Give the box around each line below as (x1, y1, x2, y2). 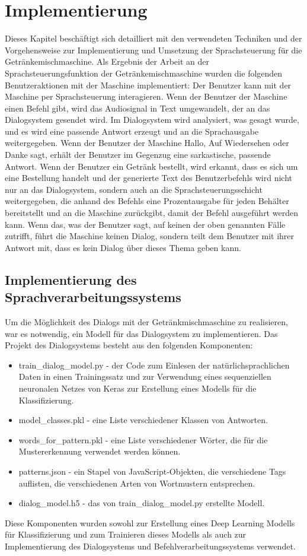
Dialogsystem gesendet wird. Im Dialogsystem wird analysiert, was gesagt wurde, (5, 113, 299, 126)
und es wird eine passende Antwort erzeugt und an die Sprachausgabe (5, 125, 259, 137)
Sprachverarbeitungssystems (5, 288, 181, 306)
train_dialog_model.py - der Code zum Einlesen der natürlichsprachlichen (18, 358, 290, 371)
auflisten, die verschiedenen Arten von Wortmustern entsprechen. (18, 476, 255, 489)
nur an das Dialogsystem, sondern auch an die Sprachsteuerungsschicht (5, 183, 263, 195)
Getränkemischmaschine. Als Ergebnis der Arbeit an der (5, 55, 209, 68)
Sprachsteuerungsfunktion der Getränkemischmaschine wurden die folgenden (5, 66, 283, 79)
